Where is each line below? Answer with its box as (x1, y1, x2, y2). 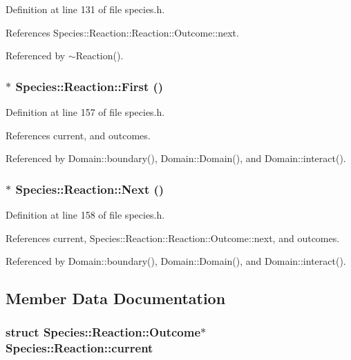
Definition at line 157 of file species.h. (6, 105, 165, 119)
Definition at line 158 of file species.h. (6, 208, 165, 221)
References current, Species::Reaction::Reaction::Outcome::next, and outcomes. (6, 230, 340, 245)
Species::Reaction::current (6, 339, 153, 357)
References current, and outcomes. (6, 128, 151, 142)
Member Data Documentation (6, 288, 226, 309)
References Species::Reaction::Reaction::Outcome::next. (6, 25, 239, 39)
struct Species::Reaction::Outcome (6, 323, 201, 341)
